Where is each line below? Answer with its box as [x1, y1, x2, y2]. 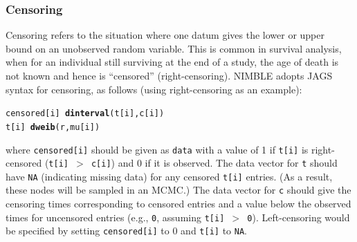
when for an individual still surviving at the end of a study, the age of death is [6, 55, 339, 69]
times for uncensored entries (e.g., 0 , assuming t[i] [6, 210, 225, 224]
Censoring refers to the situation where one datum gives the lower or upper [6, 28, 325, 42]
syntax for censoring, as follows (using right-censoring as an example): [6, 82, 302, 96]
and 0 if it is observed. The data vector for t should [118, 156, 338, 170]
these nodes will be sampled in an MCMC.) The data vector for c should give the [6, 183, 351, 197]
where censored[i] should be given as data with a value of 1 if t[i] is [6, 142, 309, 156]
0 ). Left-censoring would [247, 210, 350, 224]
